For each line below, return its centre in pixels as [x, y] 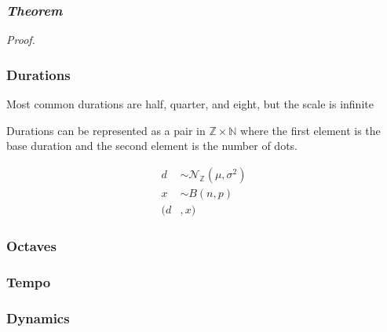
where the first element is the [310, 130]
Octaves [31, 245]
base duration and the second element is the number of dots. [152, 146]
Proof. [21, 40]
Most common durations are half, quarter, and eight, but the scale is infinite [190, 104]
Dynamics [38, 317]
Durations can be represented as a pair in [106, 130]
